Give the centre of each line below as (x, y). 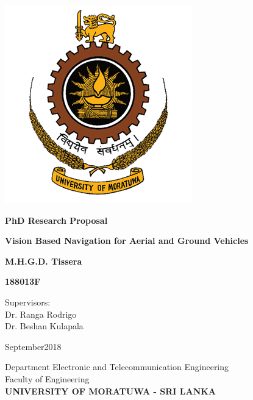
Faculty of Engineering (47, 378)
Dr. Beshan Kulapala (44, 326)
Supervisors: (28, 302)
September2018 (33, 346)
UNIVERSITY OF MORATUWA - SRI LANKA (111, 391)
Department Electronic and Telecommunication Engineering (117, 367)
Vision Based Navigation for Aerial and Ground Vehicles (127, 241)
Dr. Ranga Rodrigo (41, 314)
